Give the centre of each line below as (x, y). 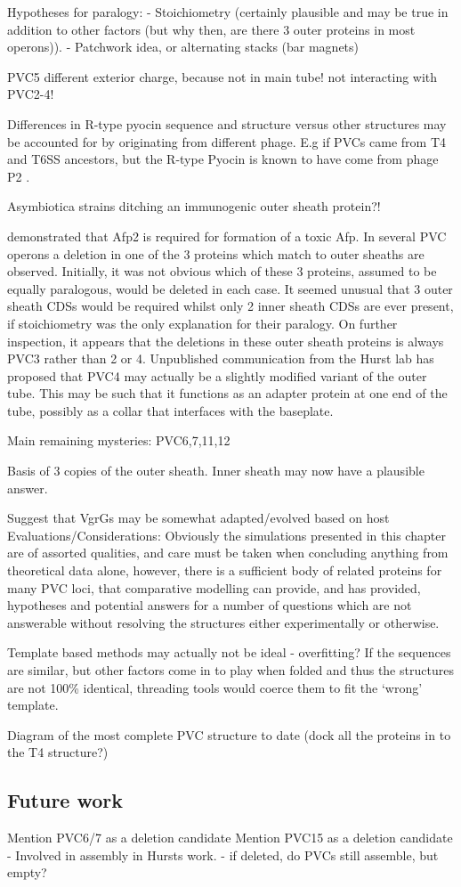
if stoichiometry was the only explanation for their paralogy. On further (202, 323)
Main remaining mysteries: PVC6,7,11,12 (119, 440)
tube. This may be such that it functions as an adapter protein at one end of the (227, 393)
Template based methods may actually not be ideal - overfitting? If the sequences (229, 652)
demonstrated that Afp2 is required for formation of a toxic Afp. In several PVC (227, 236)
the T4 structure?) (58, 752)
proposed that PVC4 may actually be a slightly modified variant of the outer (217, 375)
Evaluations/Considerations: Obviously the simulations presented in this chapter (226, 535)
